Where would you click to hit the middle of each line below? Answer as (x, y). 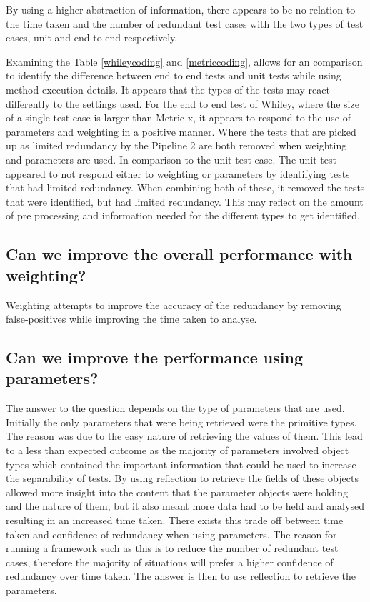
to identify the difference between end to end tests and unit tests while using (174, 75)
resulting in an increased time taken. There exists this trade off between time (175, 520)
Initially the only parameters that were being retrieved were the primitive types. (181, 422)
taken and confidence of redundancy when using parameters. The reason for (171, 534)
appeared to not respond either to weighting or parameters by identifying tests (178, 173)
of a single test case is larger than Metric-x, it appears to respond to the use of (178, 117)
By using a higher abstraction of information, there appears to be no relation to (181, 9)
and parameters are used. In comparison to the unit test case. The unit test (171, 159)
